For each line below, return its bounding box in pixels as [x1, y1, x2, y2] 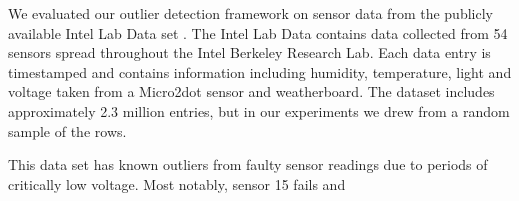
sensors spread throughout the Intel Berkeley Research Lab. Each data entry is [8, 42, 491, 63]
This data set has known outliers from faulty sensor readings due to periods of [8, 154, 488, 175]
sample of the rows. [8, 120, 127, 141]
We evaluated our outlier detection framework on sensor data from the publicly [8, 3, 493, 23]
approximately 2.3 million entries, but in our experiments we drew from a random [8, 100, 510, 121]
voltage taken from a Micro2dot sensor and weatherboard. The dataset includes [8, 81, 495, 102]
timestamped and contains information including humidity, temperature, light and [8, 61, 512, 82]
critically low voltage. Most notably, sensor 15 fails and [8, 173, 346, 194]
